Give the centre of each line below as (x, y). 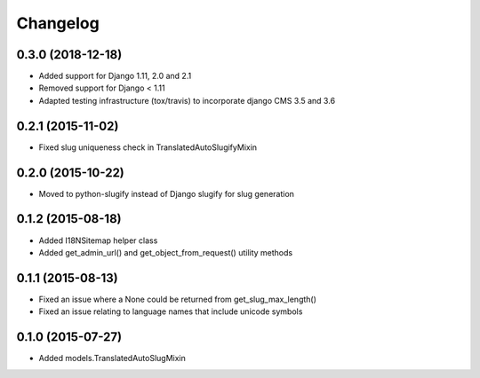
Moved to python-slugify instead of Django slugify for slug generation (167, 193)
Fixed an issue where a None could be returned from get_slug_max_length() (178, 299)
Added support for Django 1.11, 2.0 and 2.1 (115, 76)
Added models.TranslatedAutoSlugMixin (112, 358)
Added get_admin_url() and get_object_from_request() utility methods (166, 252)
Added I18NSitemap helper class (98, 240)
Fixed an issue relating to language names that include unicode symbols (171, 311)
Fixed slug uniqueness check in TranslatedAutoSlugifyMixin (148, 147)
